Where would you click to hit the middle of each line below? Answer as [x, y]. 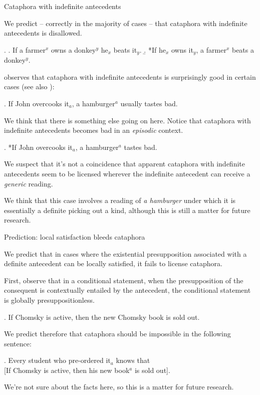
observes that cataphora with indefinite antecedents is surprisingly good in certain [130, 76]
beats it [125, 49]
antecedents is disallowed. [43, 33]
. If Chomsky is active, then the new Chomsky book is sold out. [102, 317]
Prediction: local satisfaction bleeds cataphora [75, 236]
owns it [182, 49]
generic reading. [29, 183]
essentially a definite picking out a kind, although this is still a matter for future [127, 210]
